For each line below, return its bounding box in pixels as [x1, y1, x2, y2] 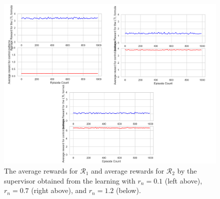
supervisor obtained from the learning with [4, 175, 135, 186]
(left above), [164, 175, 202, 186]
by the [177, 165, 197, 176]
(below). [116, 185, 141, 196]
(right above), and [31, 185, 87, 196]
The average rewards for [4, 165, 78, 176]
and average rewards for [91, 165, 164, 176]
